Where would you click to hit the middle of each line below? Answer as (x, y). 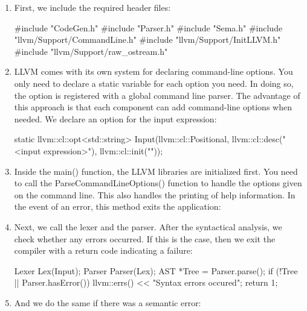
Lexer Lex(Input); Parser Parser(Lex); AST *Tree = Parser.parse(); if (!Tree (156, 270)
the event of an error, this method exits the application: (118, 206)
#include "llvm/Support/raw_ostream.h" (91, 51)
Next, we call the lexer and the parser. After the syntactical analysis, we (148, 226)
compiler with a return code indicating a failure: (103, 250)
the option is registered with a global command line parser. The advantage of (157, 95)
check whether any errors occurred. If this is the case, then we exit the (145, 238)
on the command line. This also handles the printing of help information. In (155, 194)
